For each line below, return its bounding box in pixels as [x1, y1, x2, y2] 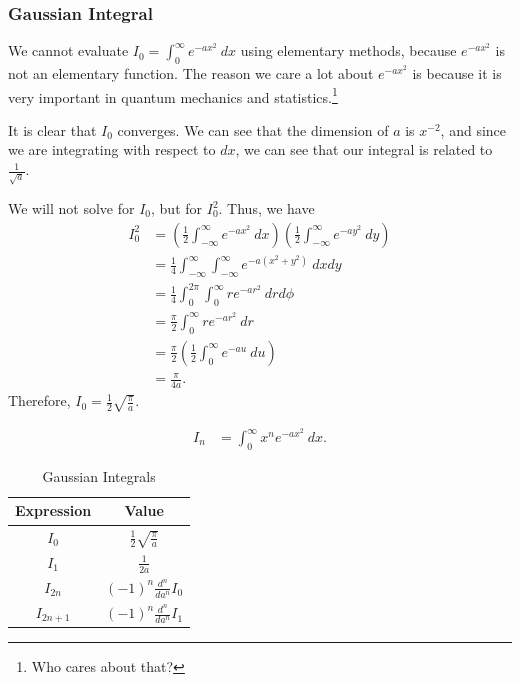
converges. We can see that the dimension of [117, 119, 389, 140]
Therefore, [8, 390, 71, 411]
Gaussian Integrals [42, 465, 156, 486]
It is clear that [8, 119, 97, 140]
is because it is [412, 63, 502, 84]
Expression [15, 500, 92, 521]
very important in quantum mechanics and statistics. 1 [8, 83, 338, 107]
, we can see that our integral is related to [235, 139, 493, 160]
